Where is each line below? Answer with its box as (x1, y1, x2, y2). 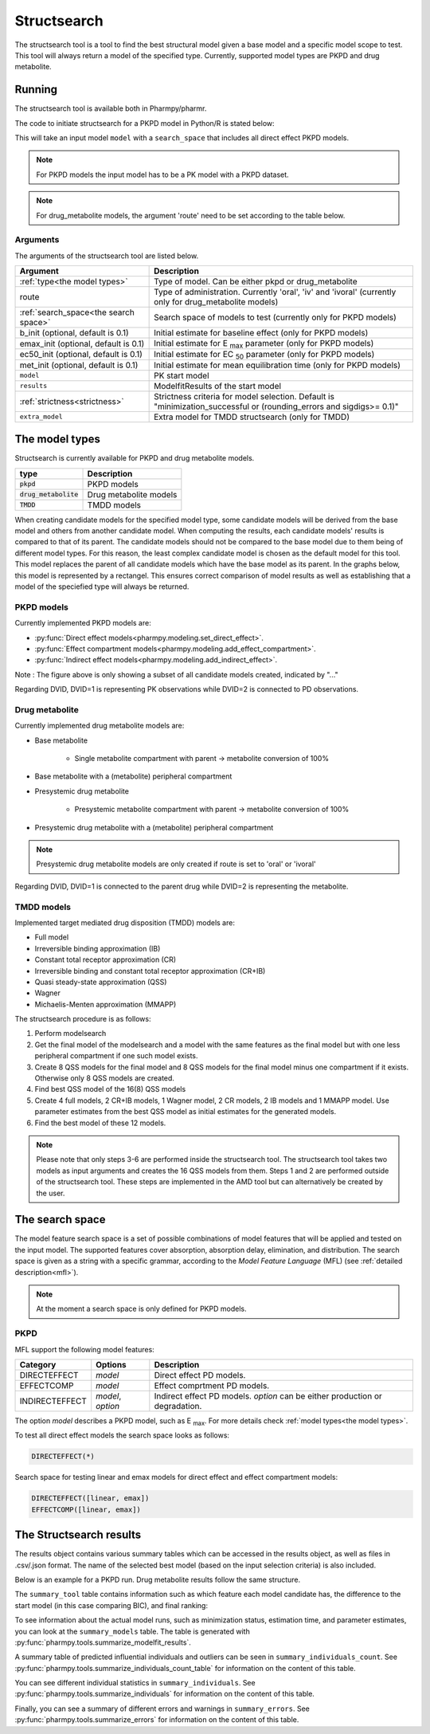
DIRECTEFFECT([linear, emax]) (31, 1494, 150, 1503)
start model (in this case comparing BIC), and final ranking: (14, 1600, 209, 1610)
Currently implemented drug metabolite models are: (14, 721, 185, 731)
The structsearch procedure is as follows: (14, 1014, 151, 1024)
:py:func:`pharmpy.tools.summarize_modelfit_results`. (14, 1638, 191, 1647)
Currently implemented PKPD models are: (14, 618, 151, 628)
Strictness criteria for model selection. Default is (154, 390, 334, 402)
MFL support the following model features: (14, 1344, 154, 1354)
